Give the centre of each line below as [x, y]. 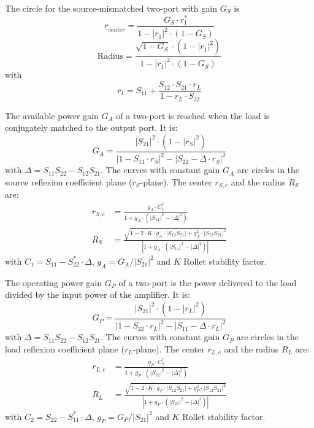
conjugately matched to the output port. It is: [91, 127]
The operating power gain [53, 282]
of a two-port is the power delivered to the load [208, 282]
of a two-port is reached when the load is [193, 115]
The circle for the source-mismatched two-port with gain [111, 8]
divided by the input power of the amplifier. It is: [98, 294]
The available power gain [52, 115]
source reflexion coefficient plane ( [69, 181]
